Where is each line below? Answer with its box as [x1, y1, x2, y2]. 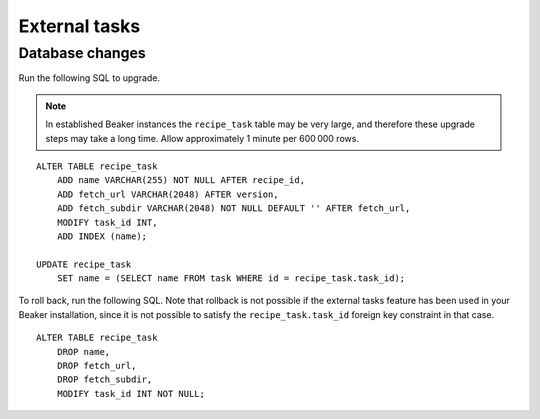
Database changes [18, 44, 147, 62]
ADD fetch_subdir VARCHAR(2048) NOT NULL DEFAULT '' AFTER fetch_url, [56, 203, 411, 214]
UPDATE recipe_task [36, 258, 132, 270]
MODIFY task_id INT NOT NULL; [56, 388, 205, 399]
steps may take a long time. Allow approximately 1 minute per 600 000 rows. [45, 132, 360, 144]
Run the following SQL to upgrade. [18, 72, 160, 84]
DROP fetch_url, [56, 360, 137, 372]
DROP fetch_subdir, [56, 374, 153, 385]
